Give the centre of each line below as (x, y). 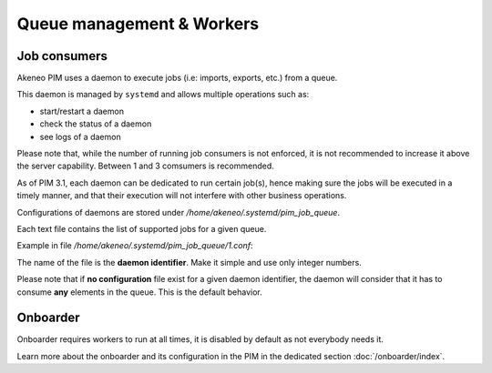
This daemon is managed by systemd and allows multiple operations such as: (163, 95)
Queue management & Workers (138, 24)
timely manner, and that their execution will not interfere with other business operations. (182, 196)
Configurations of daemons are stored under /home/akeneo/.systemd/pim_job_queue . (179, 212)
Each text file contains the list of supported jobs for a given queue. (142, 228)
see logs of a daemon (81, 136)
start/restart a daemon (82, 111)
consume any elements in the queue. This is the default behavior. (140, 292)
